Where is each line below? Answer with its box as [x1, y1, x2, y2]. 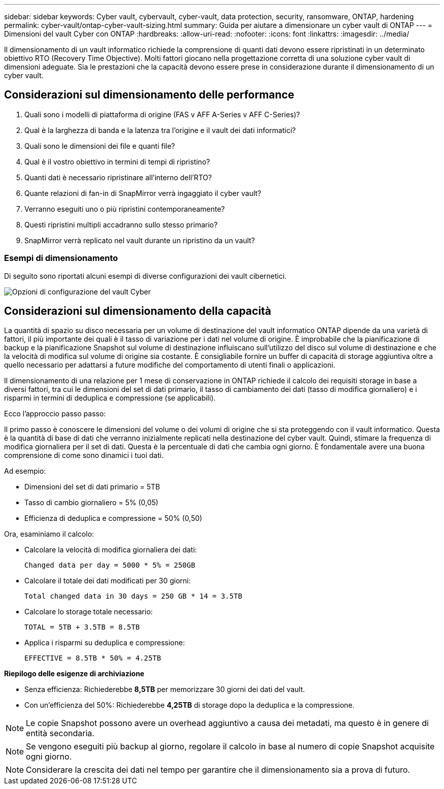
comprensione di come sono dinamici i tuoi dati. [4, 451, 164, 460]
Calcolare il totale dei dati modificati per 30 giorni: [24, 576, 191, 585]
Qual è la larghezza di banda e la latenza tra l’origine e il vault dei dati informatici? [24, 125, 296, 135]
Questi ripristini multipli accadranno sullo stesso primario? [24, 220, 218, 229]
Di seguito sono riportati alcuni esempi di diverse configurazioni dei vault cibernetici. [4, 271, 287, 280]
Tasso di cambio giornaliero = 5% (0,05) [24, 498, 159, 507]
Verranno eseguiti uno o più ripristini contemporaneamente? [24, 204, 225, 213]
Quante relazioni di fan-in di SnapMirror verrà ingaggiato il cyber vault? [24, 188, 262, 198]
